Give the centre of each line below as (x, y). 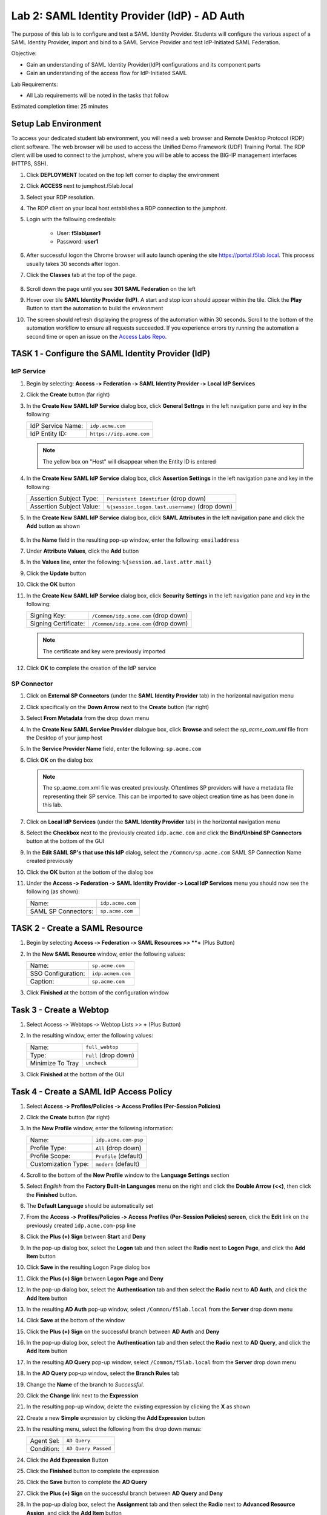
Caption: (42, 982)
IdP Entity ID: (48, 434)
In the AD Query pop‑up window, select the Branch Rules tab (103, 1373)
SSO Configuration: (58, 974)
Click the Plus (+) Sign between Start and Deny (86, 1237)
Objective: (24, 53)
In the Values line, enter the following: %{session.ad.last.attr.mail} (119, 562)
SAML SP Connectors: (62, 911)
